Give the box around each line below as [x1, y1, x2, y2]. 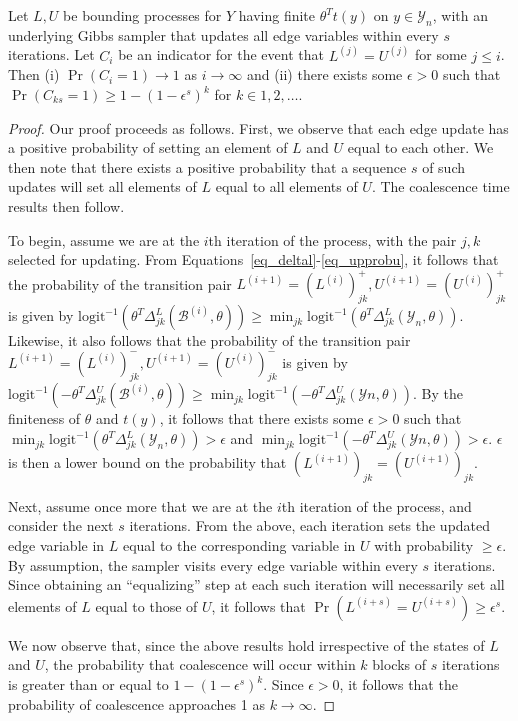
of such [422, 156, 465, 177]
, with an [432, 5, 488, 25]
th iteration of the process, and [281, 495, 472, 516]
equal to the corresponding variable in [122, 535, 356, 556]
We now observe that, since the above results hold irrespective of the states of [8, 634, 485, 655]
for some [414, 44, 467, 65]
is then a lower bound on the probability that [8, 452, 287, 473]
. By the [412, 383, 463, 404]
